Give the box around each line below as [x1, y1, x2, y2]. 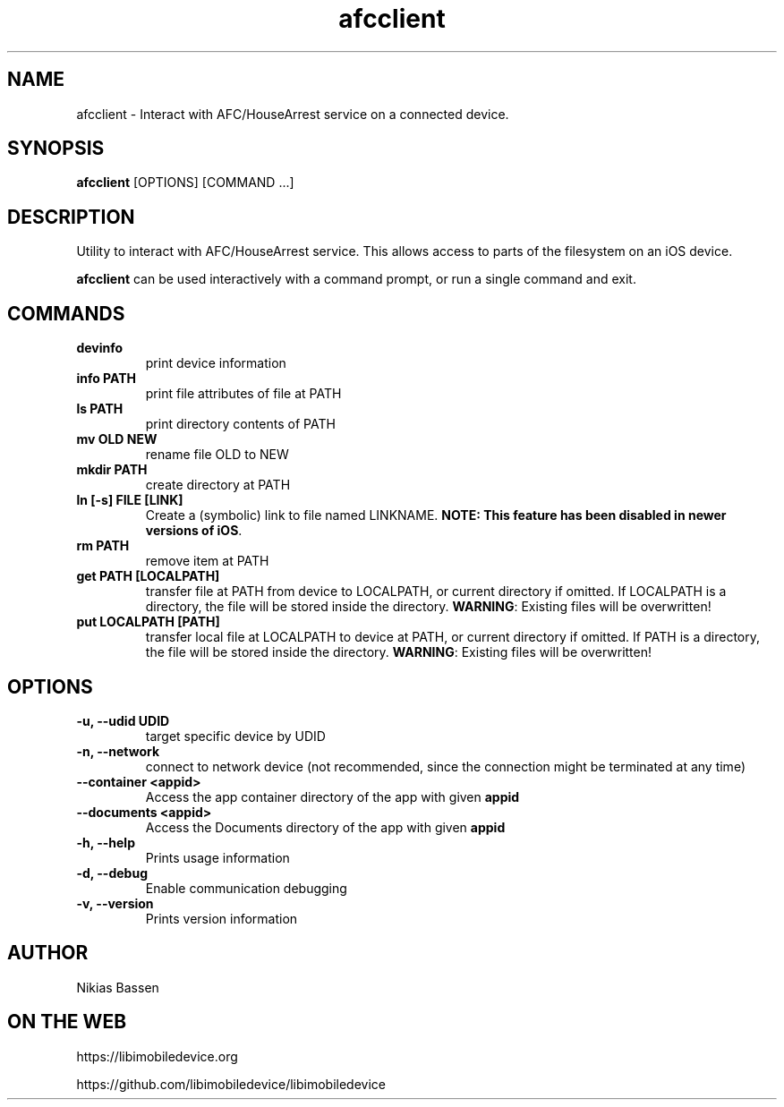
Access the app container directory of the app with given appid [145, 788, 520, 805]
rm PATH [76, 538, 130, 554]
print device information [145, 355, 286, 371]
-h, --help [76, 834, 135, 850]
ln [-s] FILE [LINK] [76, 492, 183, 508]
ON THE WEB [7, 1010, 127, 1034]
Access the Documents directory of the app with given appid [145, 819, 506, 835]
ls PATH [76, 401, 124, 417]
